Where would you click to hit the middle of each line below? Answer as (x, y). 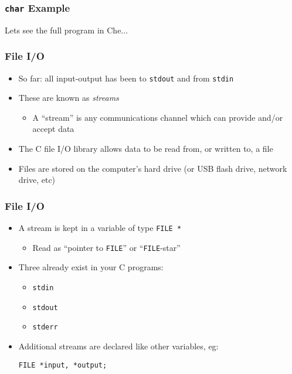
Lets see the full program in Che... (67, 30)
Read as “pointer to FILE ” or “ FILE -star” (106, 247)
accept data (53, 129)
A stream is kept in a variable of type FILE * (100, 228)
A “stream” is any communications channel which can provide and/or (158, 117)
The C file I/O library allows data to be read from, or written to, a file (146, 149)
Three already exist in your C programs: (91, 267)
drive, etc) (37, 180)
